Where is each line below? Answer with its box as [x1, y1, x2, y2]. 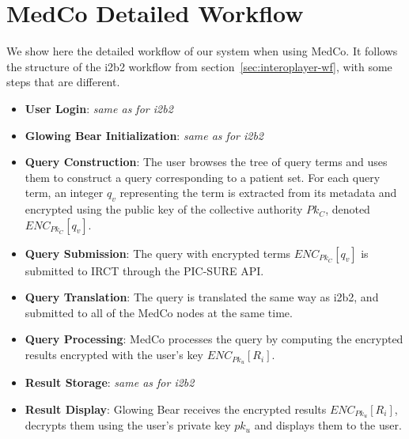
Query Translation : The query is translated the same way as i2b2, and [25, 289, 379, 305]
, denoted [325, 201, 370, 218]
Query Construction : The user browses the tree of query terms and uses [25, 153, 388, 170]
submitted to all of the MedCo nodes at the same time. [25, 304, 293, 320]
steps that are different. [6, 74, 120, 90]
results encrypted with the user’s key [25, 346, 203, 363]
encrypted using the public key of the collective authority [25, 201, 303, 218]
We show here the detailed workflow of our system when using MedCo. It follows [6, 43, 398, 59]
